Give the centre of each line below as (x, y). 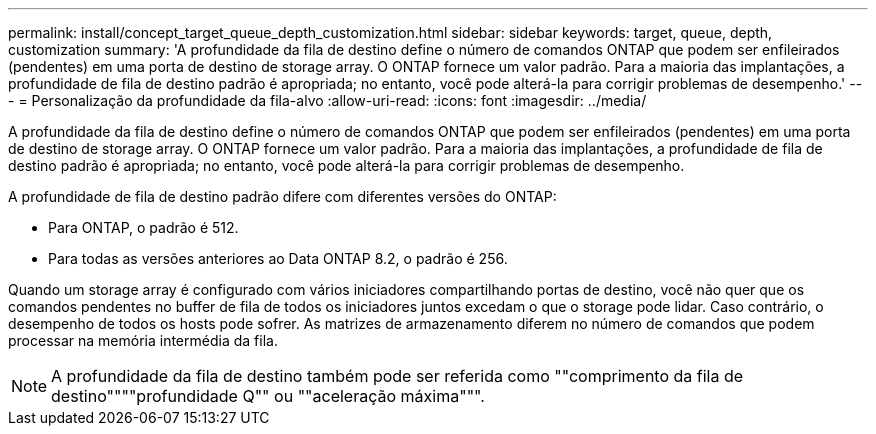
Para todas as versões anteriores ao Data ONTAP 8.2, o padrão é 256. (278, 258)
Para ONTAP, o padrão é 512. (143, 227)
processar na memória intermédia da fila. (143, 340)
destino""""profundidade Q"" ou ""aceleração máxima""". (268, 396)
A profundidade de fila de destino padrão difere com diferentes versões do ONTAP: (282, 196)
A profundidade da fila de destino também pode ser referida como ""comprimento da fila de (397, 376)
